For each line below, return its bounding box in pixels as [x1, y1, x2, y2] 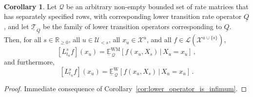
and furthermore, [4, 57, 55, 67]
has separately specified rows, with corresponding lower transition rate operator [4, 11, 242, 21]
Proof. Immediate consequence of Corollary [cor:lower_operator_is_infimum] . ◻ [4, 83, 247, 94]
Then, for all [4, 34, 41, 45]
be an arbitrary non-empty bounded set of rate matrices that [66, 1, 249, 11]
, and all [146, 34, 172, 45]
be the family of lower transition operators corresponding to [43, 21, 222, 31]
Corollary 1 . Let [4, 1, 57, 11]
